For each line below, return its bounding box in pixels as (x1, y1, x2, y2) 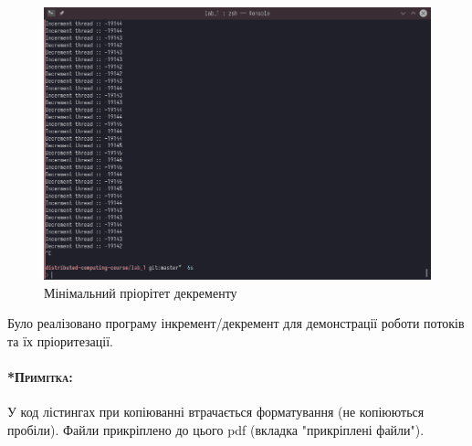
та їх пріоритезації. (7, 332, 114, 350)
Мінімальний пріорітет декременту (44, 282, 237, 302)
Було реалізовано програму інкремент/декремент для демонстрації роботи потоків (7, 313, 465, 333)
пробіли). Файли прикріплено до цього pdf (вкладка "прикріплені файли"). (7, 419, 425, 439)
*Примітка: (7, 367, 73, 387)
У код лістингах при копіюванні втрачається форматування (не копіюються (7, 402, 425, 421)
